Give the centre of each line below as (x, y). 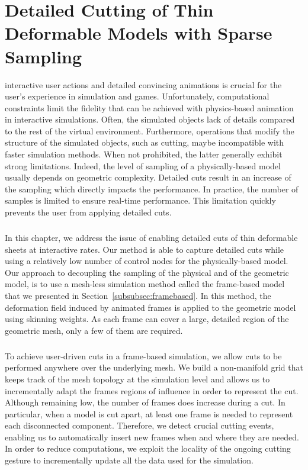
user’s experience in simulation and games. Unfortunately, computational (137, 96)
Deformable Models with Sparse (139, 33)
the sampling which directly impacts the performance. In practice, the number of (152, 189)
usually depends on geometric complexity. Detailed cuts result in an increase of (148, 177)
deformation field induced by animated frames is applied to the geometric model (150, 307)
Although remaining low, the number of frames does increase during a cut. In (145, 402)
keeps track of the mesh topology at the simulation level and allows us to (137, 379)
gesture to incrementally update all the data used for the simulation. (129, 460)
